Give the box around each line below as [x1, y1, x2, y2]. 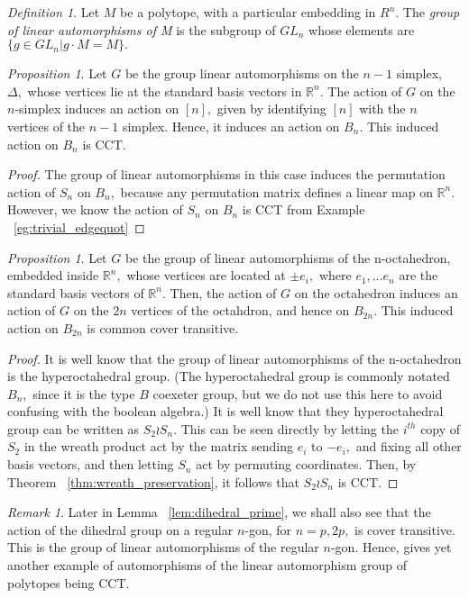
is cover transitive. [354, 520, 455, 539]
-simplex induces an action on [14, 99, 179, 118]
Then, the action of [170, 283, 277, 302]
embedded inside [7, 266, 99, 285]
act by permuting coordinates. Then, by [196, 455, 417, 474]
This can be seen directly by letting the [180, 419, 399, 438]
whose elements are [308, 20, 415, 39]
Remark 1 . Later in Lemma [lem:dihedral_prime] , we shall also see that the [7, 503, 431, 521]
